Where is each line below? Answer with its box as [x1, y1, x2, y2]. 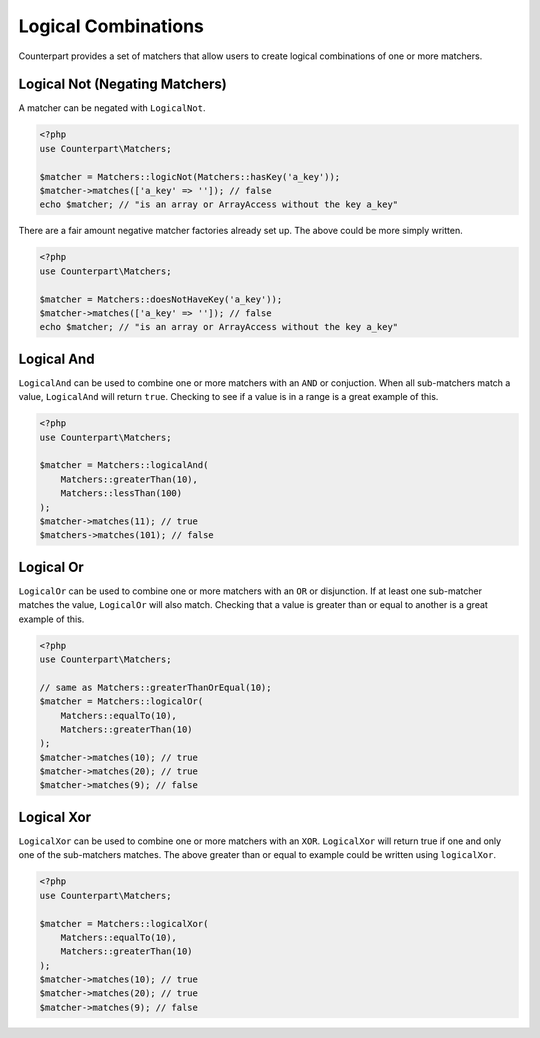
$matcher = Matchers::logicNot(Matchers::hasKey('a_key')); [39, 171, 341, 182]
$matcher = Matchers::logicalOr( [39, 696, 204, 707]
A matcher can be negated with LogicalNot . [18, 102, 206, 114]
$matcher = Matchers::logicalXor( [39, 918, 209, 929]
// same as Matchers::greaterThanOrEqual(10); [39, 681, 272, 693]
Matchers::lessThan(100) [60, 488, 183, 499]
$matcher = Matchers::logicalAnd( [39, 460, 209, 471]
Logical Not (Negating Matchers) [18, 76, 227, 93]
